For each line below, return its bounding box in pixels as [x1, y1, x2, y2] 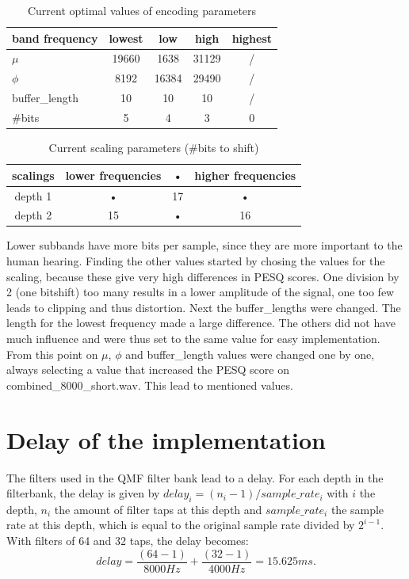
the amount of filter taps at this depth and [54, 501, 262, 517]
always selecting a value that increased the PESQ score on [6, 361, 289, 378]
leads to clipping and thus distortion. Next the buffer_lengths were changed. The [6, 299, 401, 315]
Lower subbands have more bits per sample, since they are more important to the [6, 237, 403, 253]
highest [231, 29, 273, 46]
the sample [331, 501, 384, 517]
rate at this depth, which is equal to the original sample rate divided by [6, 516, 355, 533]
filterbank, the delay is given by [6, 485, 160, 501]
